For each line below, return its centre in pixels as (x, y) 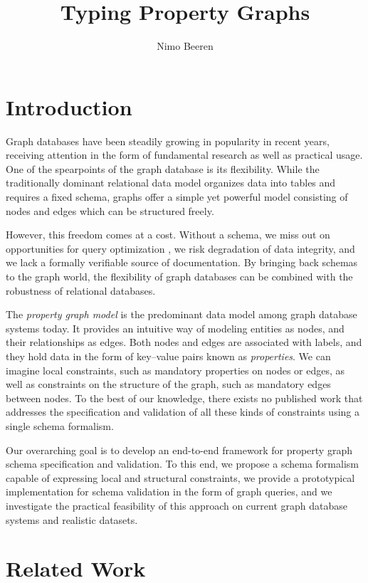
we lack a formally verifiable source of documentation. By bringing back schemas (182, 262)
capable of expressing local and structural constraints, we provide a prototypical (180, 477)
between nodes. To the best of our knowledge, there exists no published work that (184, 398)
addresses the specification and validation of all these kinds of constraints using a (183, 412)
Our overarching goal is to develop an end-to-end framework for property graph (179, 450)
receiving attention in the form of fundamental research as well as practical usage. (184, 155)
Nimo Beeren (185, 46)
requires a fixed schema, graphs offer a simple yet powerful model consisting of (177, 197)
